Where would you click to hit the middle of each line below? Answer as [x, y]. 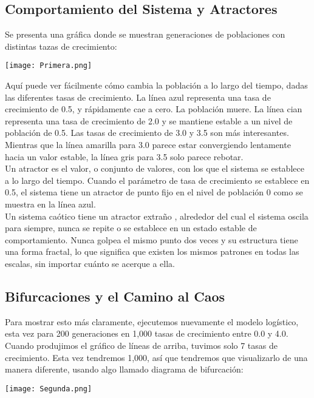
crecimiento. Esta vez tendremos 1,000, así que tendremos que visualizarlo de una [156, 357]
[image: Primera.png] [49, 66]
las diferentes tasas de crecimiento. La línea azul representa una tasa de [138, 97]
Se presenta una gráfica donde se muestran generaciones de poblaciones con [145, 34]
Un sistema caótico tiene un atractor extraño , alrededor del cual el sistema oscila [157, 216]
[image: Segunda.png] [49, 389]
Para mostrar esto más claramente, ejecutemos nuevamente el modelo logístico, [152, 321]
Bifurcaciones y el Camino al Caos [115, 296]
